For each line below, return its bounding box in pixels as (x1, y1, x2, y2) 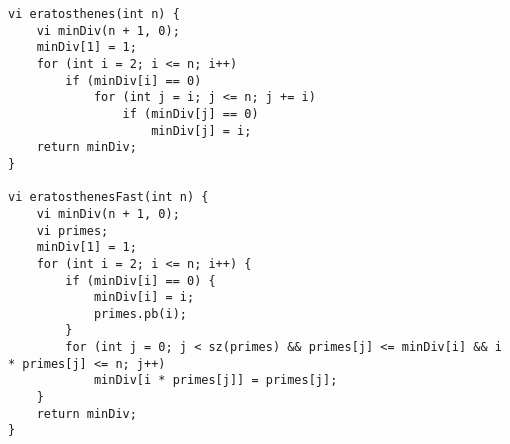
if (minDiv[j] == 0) (122, 106, 259, 121)
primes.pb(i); (93, 306, 187, 321)
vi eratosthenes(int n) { (8, 7, 180, 21)
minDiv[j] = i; (151, 123, 252, 138)
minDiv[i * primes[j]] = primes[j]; (93, 373, 338, 388)
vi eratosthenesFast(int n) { (8, 190, 209, 205)
